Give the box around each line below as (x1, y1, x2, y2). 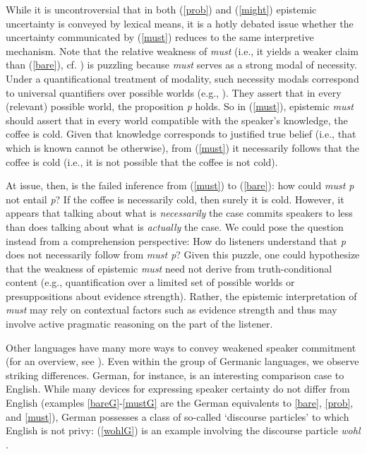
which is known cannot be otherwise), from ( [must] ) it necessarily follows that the (6, 140, 360, 155)
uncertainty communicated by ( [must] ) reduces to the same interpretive (6, 30, 314, 44)
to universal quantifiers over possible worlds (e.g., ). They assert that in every (6, 85, 342, 100)
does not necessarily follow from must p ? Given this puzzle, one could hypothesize (6, 247, 360, 262)
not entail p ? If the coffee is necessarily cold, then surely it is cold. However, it (6, 191, 344, 206)
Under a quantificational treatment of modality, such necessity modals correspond (6, 71, 359, 85)
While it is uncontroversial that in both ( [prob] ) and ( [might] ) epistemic (6, 2, 317, 16)
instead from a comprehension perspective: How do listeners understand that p (6, 233, 346, 248)
